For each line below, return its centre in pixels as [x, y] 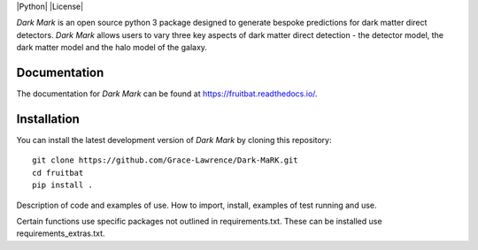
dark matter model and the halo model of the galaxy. [112, 48]
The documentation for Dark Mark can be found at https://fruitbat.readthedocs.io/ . [167, 94]
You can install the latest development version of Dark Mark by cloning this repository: [174, 140]
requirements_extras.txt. [61, 233]
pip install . [62, 185]
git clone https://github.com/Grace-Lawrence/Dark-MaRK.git [165, 160]
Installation [48, 119]
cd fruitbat [58, 173]
